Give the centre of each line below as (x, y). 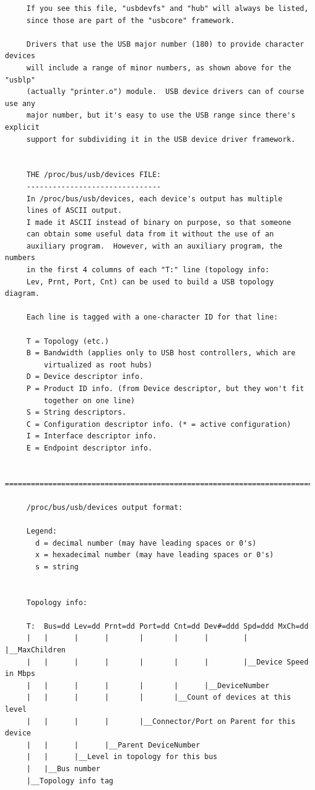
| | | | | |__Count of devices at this (159, 698)
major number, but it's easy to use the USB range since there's (161, 115)
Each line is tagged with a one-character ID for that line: (152, 317)
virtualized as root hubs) (98, 365)
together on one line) (89, 400)
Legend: (41, 531)
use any (20, 103)
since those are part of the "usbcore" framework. (131, 20)
